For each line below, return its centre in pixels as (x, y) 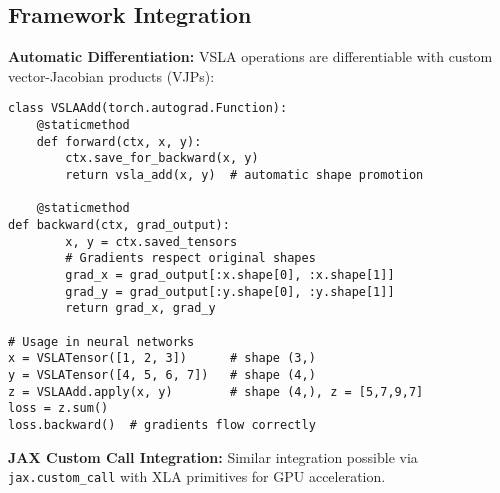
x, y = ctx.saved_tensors (151, 241)
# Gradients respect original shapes (190, 258)
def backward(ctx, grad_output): (119, 224)
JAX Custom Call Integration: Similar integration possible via (213, 456)
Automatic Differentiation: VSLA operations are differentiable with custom (250, 56)
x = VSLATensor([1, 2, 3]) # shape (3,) (162, 358)
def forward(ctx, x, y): (119, 141)
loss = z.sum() (58, 408)
